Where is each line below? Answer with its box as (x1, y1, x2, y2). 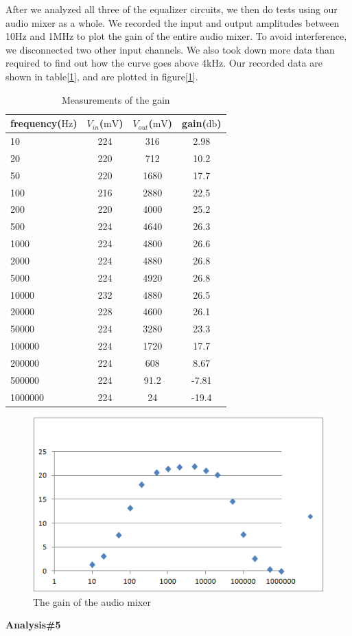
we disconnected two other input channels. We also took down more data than (5, 42, 335, 56)
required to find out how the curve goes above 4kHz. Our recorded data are (5, 56, 322, 70)
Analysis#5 (5, 617, 61, 632)
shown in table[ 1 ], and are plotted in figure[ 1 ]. (5, 69, 198, 83)
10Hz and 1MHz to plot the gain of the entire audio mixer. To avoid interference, (5, 29, 347, 43)
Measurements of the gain (61, 92, 170, 106)
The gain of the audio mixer (33, 594, 151, 609)
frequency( (10, 116, 62, 130)
